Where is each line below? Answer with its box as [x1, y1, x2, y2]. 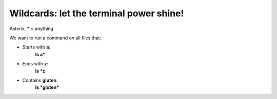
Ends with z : [22, 61, 49, 67]
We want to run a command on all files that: [9, 35, 102, 41]
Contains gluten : [22, 77, 58, 83]
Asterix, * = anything [9, 26, 54, 32]
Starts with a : [22, 44, 51, 51]
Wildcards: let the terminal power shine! [9, 8, 184, 19]
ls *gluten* [35, 84, 60, 90]
